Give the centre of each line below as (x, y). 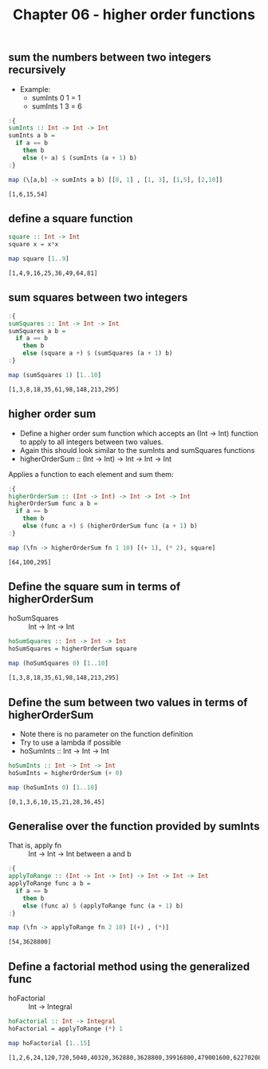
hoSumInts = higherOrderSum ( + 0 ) (66, 773)
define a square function (71, 219)
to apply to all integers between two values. (91, 442)
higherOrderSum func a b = (53, 504)
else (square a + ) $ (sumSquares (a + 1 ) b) (98, 353)
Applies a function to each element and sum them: (91, 474)
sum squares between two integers (98, 298)
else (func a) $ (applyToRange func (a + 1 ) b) (103, 906)
